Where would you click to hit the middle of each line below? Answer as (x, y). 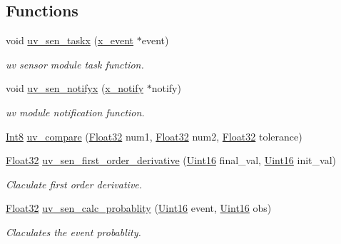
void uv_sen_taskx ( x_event (70, 40)
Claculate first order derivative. (74, 184)
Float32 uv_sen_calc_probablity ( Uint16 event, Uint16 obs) (139, 208)
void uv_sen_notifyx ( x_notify (75, 88)
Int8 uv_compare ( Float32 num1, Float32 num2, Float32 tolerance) (154, 136)
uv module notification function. (75, 112)
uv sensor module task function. (75, 64)
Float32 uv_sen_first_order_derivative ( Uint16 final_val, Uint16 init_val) (171, 160)
